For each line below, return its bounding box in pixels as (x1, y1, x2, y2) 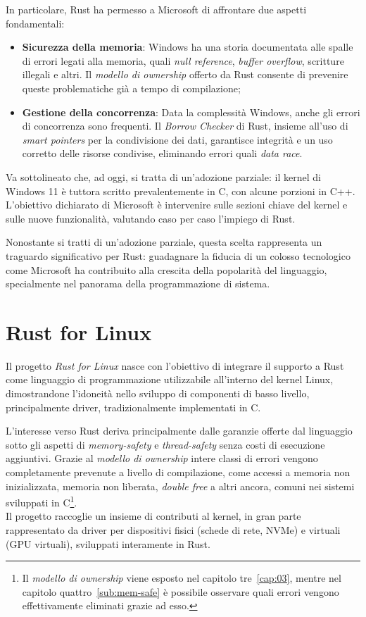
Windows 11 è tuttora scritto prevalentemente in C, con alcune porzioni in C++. (6, 183, 355, 198)
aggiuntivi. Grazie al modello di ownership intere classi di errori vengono (6, 451, 318, 466)
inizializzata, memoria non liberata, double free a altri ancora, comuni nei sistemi (6, 478, 355, 493)
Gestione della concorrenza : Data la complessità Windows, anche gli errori (22, 104, 360, 119)
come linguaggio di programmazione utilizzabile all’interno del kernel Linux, (6, 372, 334, 387)
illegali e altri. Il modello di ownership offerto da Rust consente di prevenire (22, 67, 348, 82)
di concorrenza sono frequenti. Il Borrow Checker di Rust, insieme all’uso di (22, 118, 348, 133)
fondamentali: (6, 15, 65, 30)
